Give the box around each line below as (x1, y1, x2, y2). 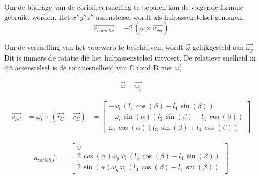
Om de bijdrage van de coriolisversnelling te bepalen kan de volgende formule (4, 2, 243, 12)
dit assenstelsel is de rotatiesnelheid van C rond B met (4, 62, 173, 73)
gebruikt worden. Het (4, 11, 70, 22)
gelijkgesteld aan (192, 42, 244, 52)
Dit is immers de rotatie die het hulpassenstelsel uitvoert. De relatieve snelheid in (4, 52, 256, 63)
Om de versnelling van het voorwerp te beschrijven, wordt (4, 42, 183, 52)
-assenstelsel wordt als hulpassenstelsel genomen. (93, 11, 244, 22)
